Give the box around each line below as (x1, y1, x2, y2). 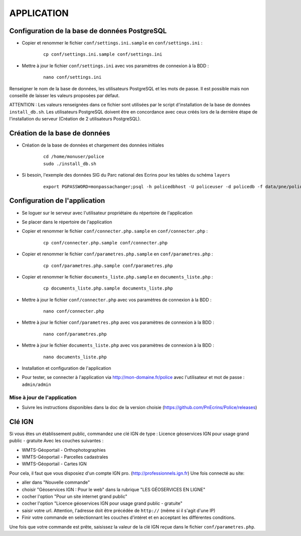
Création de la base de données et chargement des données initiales (22, 142, 164, 148)
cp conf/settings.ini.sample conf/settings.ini (43, 52, 163, 57)
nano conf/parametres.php (43, 331, 107, 337)
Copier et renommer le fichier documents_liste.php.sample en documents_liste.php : (22, 274, 213, 280)
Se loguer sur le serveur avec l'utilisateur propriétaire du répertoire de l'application (22, 210, 193, 216)
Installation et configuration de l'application (22, 365, 111, 371)
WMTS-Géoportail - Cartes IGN (22, 461, 87, 467)
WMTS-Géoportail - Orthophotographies (22, 447, 106, 453)
